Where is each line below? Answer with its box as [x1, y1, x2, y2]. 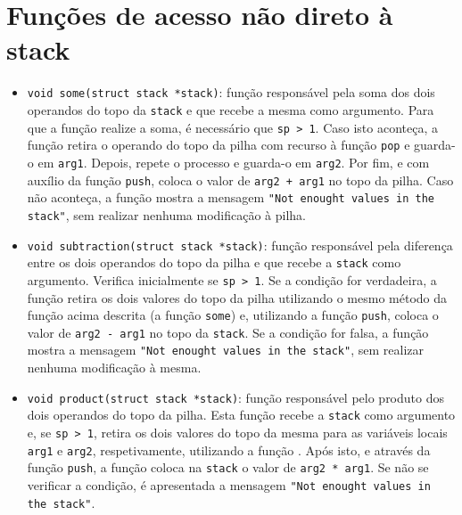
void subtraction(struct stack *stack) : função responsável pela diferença [27, 235, 453, 254]
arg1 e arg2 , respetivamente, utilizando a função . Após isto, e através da [27, 440, 431, 459]
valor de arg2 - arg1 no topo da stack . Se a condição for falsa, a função [27, 323, 429, 341]
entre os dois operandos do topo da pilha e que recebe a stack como [27, 253, 401, 272]
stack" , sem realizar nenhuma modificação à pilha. [27, 205, 307, 224]
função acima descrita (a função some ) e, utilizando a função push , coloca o [27, 306, 439, 324]
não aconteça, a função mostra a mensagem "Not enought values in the [27, 188, 434, 207]
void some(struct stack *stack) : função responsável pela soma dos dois [27, 83, 435, 102]
